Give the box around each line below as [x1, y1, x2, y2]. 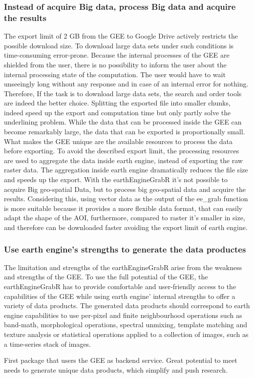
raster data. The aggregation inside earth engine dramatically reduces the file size [4, 165, 248, 175]
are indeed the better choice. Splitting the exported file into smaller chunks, [4, 98, 231, 108]
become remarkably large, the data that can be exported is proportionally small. [4, 126, 245, 137]
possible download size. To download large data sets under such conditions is [4, 40, 234, 50]
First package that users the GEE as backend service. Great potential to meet [4, 355, 237, 365]
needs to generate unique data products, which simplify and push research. [4, 364, 228, 375]
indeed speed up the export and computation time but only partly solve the [4, 107, 231, 117]
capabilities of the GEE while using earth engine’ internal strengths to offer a [4, 291, 235, 301]
